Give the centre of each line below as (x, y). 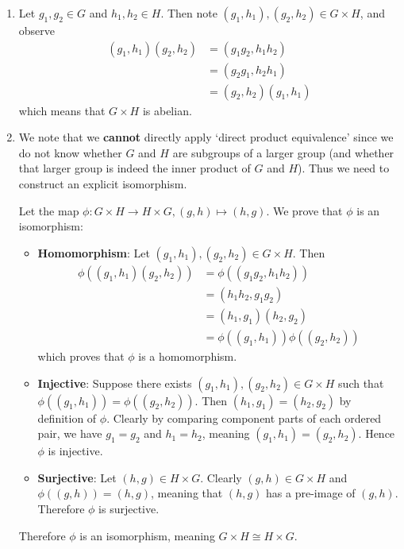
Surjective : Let (77, 477)
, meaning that (187, 493)
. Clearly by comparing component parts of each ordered (244, 418)
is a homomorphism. (188, 356)
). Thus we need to (344, 168)
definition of (67, 418)
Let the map (49, 210)
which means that (62, 110)
